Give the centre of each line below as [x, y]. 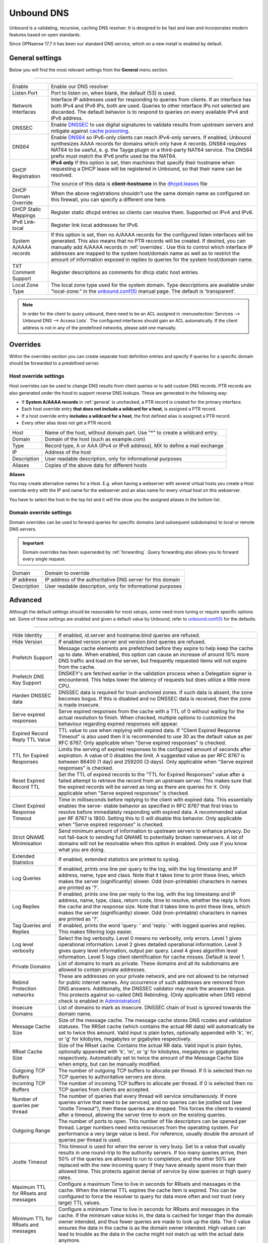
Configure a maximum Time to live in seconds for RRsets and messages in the [149, 1184]
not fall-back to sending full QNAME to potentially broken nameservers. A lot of [151, 837]
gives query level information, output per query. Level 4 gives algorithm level [148, 951]
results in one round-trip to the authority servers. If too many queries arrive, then [153, 1153]
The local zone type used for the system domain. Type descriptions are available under [153, 285]
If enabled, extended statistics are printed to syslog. [119, 859]
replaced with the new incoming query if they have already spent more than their [153, 1165]
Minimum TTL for [32, 1219]
